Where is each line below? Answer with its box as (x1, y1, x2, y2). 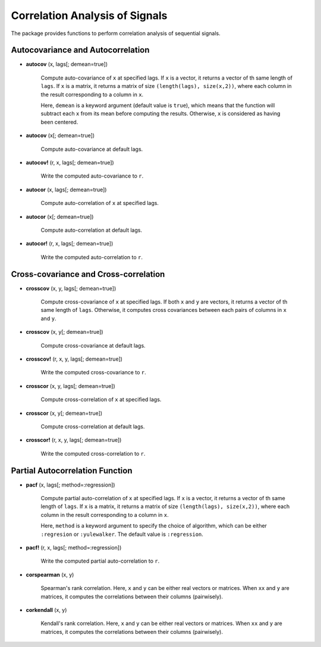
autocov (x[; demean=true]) (26, 132, 95, 139)
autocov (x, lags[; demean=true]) (26, 61, 108, 68)
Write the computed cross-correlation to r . (40, 450, 146, 457)
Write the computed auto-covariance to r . (40, 172, 144, 179)
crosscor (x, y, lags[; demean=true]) (26, 382, 115, 389)
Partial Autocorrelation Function (11, 465, 133, 475)
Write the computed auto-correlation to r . (40, 253, 143, 261)
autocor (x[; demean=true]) (26, 213, 94, 220)
